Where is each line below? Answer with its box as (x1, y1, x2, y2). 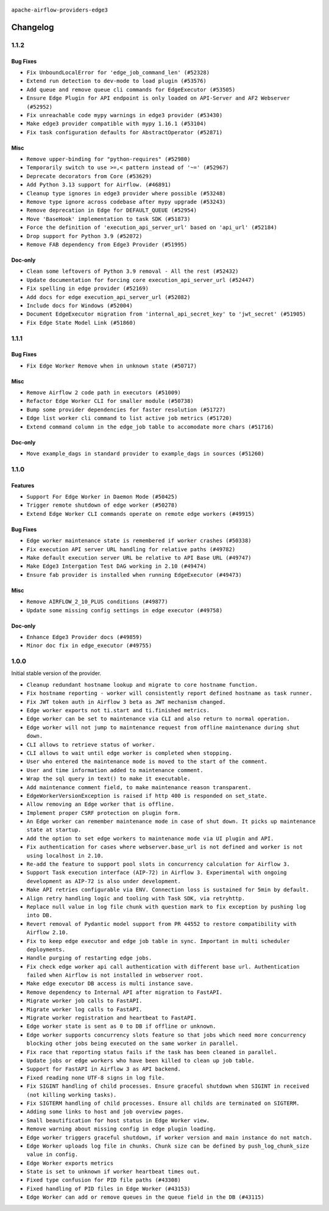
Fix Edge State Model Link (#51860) (26, 319, 136, 326)
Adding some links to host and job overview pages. (26, 1108, 185, 1115)
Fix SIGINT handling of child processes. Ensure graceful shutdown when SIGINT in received (26, 1083, 310, 1090)
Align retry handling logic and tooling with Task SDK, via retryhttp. (26, 895, 246, 902)
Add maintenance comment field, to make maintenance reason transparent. (26, 784, 252, 790)
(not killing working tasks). (26, 1091, 117, 1098)
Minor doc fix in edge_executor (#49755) (26, 642, 152, 649)
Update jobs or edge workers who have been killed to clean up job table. (26, 1057, 255, 1064)
